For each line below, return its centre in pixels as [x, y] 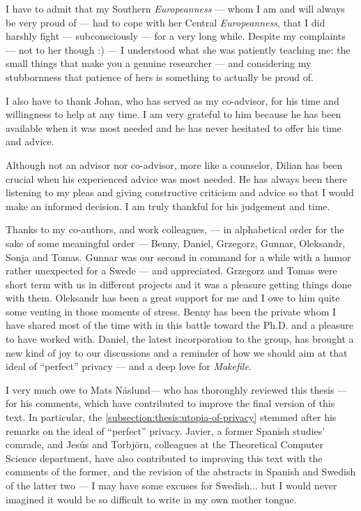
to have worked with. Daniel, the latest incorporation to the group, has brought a [180, 339]
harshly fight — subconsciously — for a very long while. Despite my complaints [176, 36]
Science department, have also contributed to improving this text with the [164, 458]
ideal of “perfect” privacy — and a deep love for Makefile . [129, 366]
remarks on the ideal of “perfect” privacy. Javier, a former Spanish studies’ [166, 430]
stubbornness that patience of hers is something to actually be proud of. [160, 76]
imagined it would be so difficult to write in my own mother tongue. [151, 499]
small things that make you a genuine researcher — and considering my [159, 63]
